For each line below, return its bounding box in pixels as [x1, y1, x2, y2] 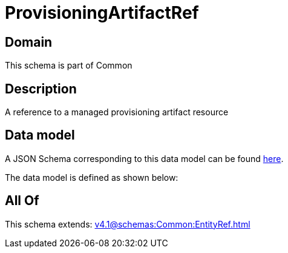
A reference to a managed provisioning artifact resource [5, 107, 229, 118]
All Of [5, 193, 39, 209]
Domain [5, 34, 53, 50]
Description [5, 81, 77, 96]
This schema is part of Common [5, 60, 133, 71]
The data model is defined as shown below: [5, 172, 178, 183]
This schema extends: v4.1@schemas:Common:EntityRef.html [5, 218, 250, 229]
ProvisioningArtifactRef [5, 2, 199, 23]
